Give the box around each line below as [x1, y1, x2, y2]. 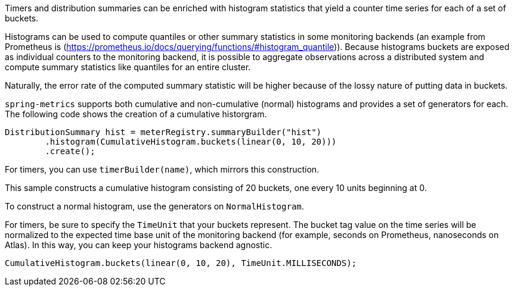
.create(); [45, 146, 95, 156]
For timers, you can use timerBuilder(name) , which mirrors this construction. [5, 164, 320, 174]
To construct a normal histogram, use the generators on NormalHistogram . [5, 201, 304, 211]
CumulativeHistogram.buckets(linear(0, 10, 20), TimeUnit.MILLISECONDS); [5, 258, 357, 268]
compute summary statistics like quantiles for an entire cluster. [5, 62, 251, 72]
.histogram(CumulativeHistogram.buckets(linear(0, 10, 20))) [45, 137, 337, 146]
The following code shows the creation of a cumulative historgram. [5, 109, 267, 119]
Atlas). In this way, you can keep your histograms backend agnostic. [5, 240, 273, 250]
